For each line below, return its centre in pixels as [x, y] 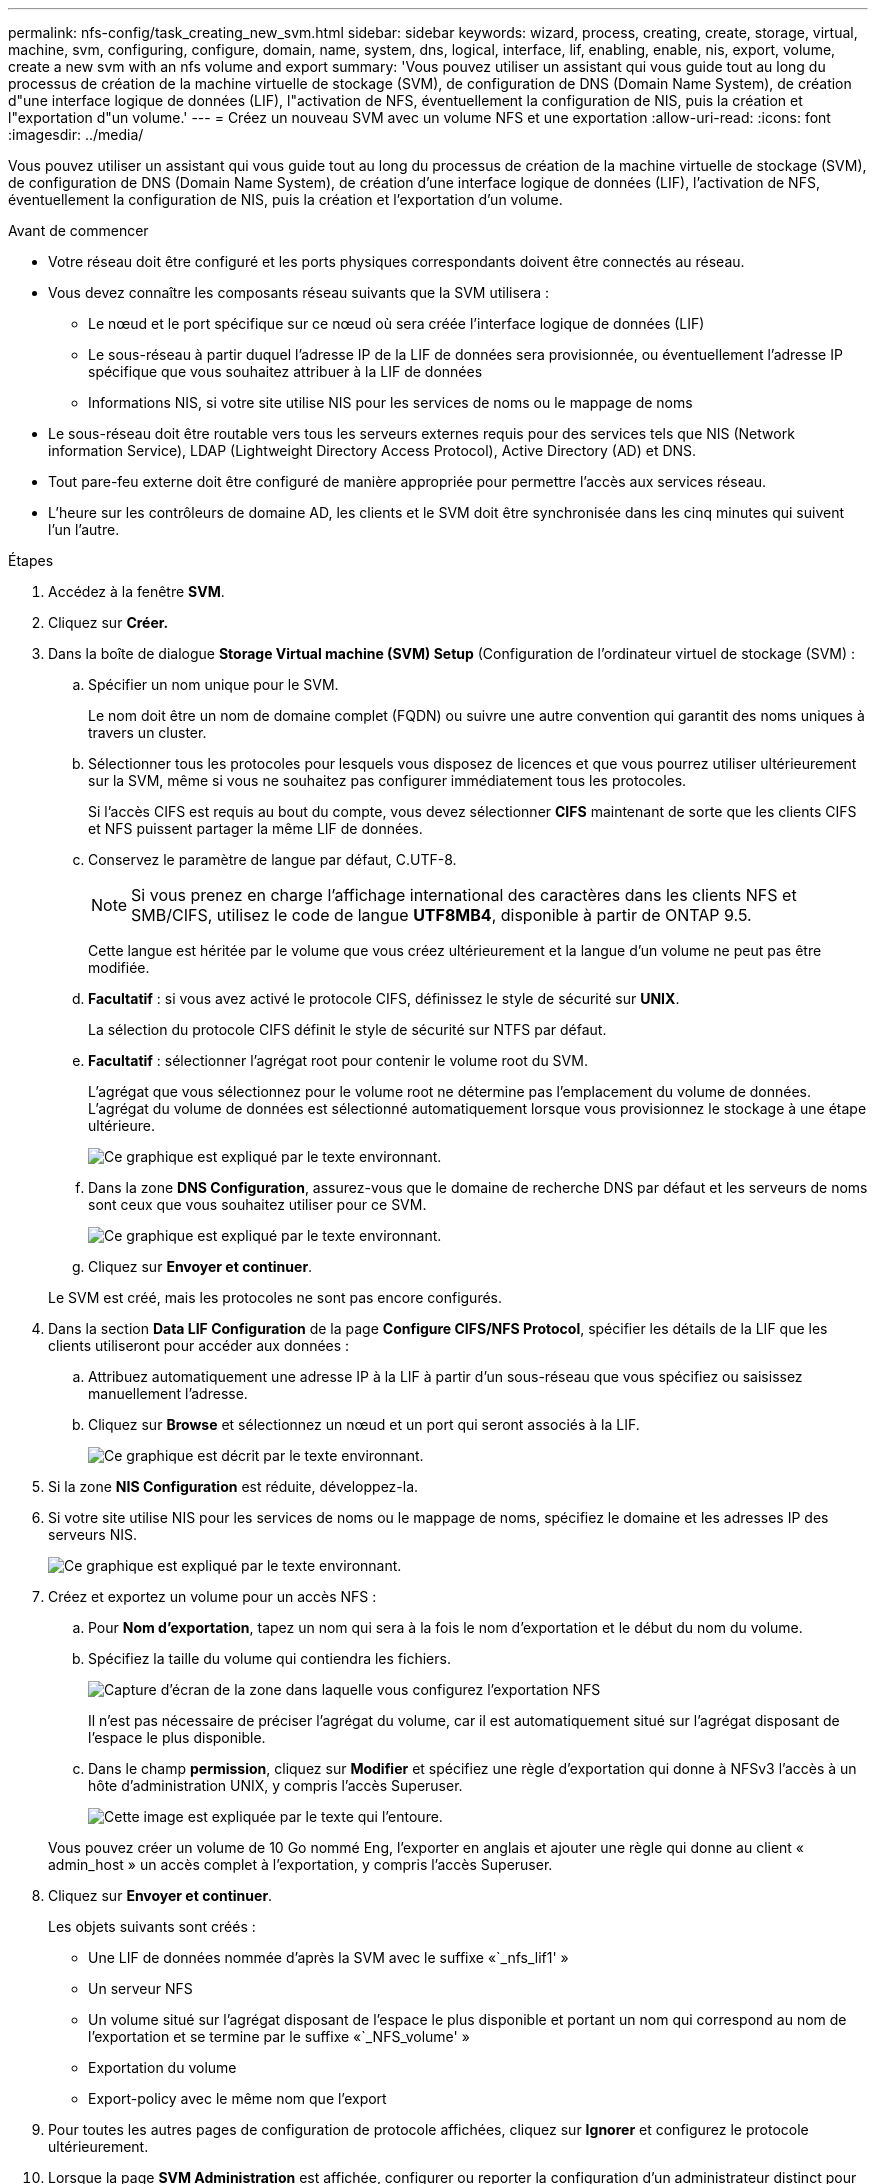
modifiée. [119, 967]
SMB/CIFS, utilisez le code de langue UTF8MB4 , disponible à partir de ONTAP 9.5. [441, 915]
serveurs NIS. [92, 1534]
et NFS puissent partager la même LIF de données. [255, 828]
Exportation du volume [162, 2067]
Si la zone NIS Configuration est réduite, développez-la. [233, 1486]
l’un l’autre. [84, 529]
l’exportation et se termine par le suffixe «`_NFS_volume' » [279, 2036]
